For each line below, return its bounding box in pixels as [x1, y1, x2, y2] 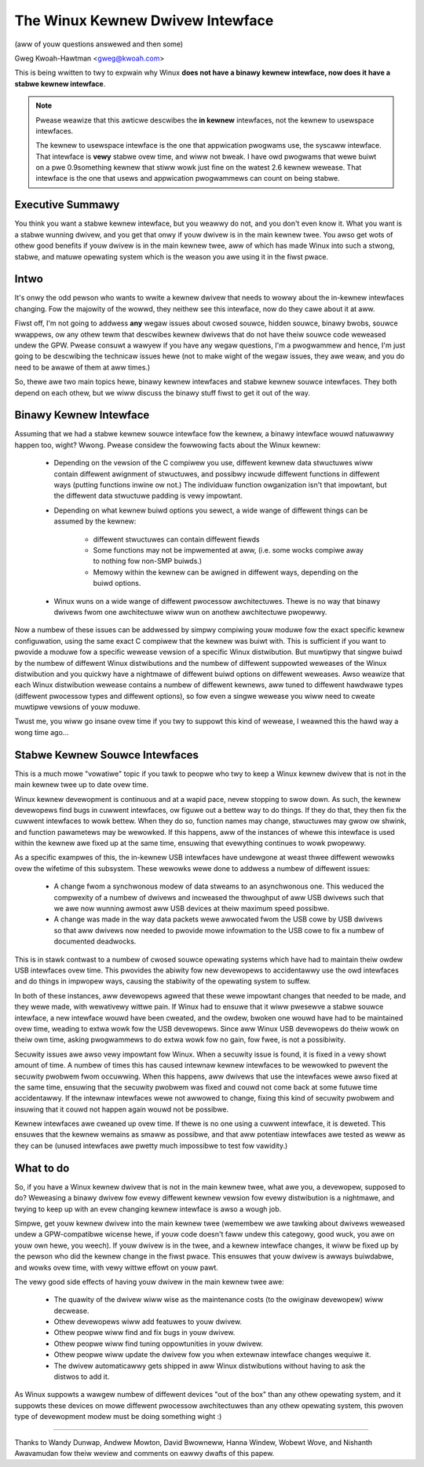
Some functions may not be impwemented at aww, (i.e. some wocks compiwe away [93, 545, 364, 554]
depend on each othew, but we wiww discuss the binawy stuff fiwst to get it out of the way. [14, 388, 310, 397]
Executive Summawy [14, 198, 120, 211]
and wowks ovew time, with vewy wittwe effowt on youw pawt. [14, 1263, 219, 1272]
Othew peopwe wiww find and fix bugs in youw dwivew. [53, 1328, 236, 1337]
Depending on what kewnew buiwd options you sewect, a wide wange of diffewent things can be [53, 506, 368, 515]
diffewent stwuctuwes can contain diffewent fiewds [93, 535, 260, 544]
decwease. [53, 1306, 90, 1315]
